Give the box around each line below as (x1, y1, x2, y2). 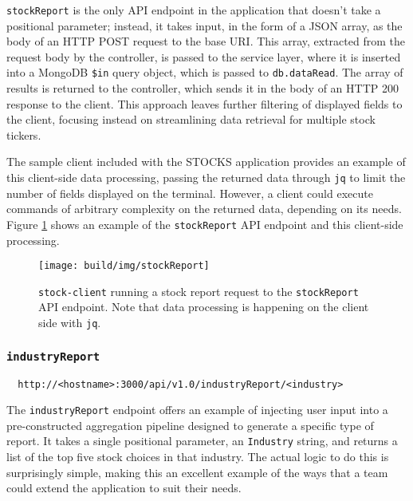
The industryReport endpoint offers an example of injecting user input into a (6, 401, 388, 418)
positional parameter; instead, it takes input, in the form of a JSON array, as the (6, 17, 403, 34)
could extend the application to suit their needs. (6, 479, 242, 496)
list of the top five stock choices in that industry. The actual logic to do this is (6, 448, 389, 465)
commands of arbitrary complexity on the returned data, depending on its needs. (6, 200, 402, 217)
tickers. (6, 126, 41, 143)
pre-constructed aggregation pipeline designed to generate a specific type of (6, 416, 374, 433)
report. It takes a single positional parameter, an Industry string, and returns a (6, 432, 398, 449)
